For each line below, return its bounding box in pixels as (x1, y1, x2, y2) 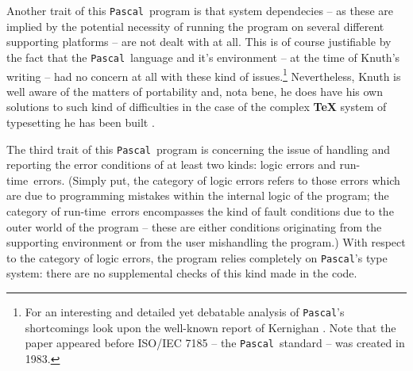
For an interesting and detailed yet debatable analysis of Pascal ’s (25, 304, 345, 319)
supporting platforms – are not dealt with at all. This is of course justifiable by (6, 33, 392, 50)
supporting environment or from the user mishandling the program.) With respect (6, 234, 406, 251)
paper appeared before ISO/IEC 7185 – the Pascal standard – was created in (25, 335, 405, 351)
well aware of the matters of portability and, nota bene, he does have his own (6, 82, 383, 99)
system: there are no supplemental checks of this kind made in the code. (6, 265, 357, 281)
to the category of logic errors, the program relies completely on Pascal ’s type (6, 249, 388, 266)
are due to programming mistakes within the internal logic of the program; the (6, 187, 389, 204)
